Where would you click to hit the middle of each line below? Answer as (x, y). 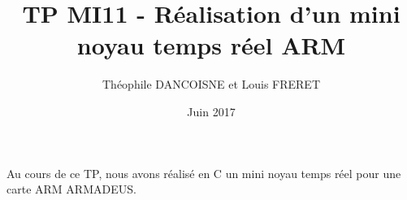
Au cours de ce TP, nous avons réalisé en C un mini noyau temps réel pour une (204, 173)
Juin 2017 (211, 111)
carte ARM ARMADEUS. (71, 189)
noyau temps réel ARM (211, 45)
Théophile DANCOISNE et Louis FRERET (211, 84)
